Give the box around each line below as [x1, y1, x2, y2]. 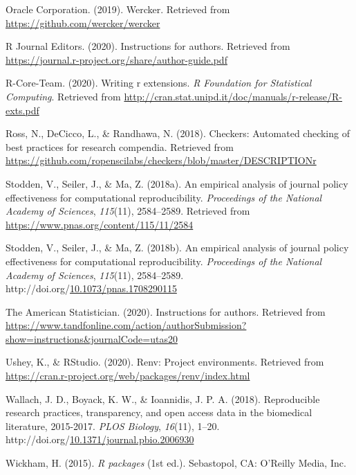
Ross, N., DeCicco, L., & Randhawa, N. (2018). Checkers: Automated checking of [6, 126, 350, 141]
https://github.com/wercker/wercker [6, 15, 160, 30]
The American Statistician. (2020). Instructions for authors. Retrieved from [6, 304, 326, 319]
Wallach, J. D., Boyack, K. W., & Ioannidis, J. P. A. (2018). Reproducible [6, 391, 320, 406]
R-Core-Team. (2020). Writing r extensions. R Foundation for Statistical [6, 75, 312, 90]
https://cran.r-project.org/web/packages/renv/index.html [6, 368, 250, 383]
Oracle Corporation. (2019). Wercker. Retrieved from [6, 2, 230, 16]
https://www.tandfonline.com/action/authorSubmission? [6, 318, 247, 332]
